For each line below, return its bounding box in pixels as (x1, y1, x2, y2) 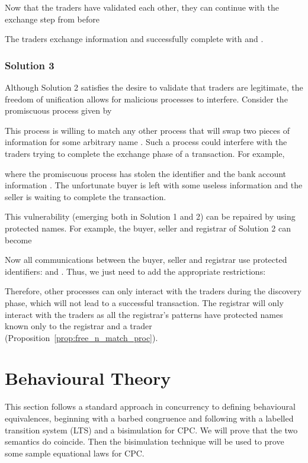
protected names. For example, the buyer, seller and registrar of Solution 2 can (5, 221, 291, 234)
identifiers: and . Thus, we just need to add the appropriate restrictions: (5, 265, 266, 277)
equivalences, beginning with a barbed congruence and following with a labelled (5, 412, 294, 424)
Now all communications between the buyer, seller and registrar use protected (5, 253, 287, 266)
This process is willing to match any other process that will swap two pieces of (5, 124, 290, 136)
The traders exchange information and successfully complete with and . (5, 33, 264, 45)
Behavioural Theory (5, 366, 171, 390)
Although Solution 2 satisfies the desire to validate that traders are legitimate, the (5, 81, 303, 93)
